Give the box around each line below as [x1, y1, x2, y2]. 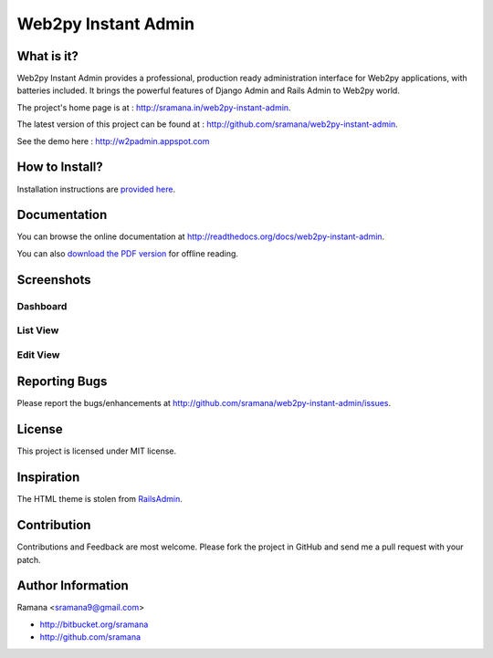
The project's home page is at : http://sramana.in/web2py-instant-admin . [16, 101, 291, 113]
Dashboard [16, 299, 68, 312]
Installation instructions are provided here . [16, 183, 176, 194]
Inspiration [16, 470, 80, 486]
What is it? [16, 48, 79, 64]
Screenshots [16, 272, 91, 287]
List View [16, 324, 59, 337]
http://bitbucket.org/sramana [39, 619, 149, 630]
